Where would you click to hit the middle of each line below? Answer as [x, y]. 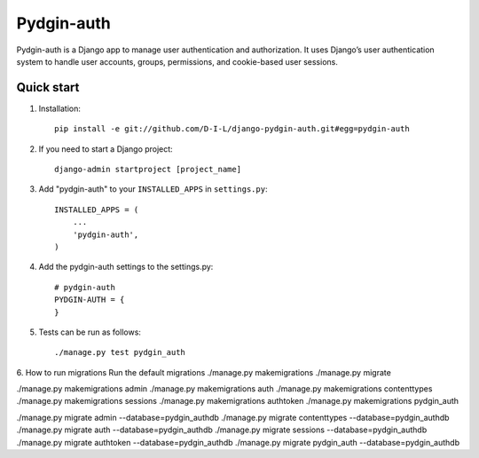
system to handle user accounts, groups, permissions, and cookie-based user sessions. [177, 61]
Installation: [60, 108]
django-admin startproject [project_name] [148, 170]
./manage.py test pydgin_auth [120, 352]
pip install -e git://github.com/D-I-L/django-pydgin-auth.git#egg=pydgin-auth [232, 129]
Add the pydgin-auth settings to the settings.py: [126, 267]
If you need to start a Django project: [106, 149]
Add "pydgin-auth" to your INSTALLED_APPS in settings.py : [153, 189]
